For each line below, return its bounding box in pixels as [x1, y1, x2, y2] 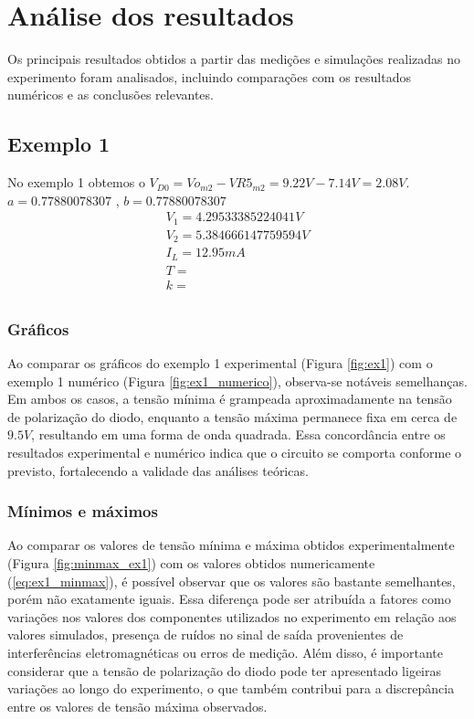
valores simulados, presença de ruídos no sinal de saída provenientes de [7, 625, 404, 644]
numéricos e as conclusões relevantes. [7, 85, 214, 104]
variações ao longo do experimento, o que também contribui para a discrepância [7, 679, 455, 698]
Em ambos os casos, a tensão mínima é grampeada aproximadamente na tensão [7, 389, 452, 408]
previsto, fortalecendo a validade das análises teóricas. [7, 460, 309, 480]
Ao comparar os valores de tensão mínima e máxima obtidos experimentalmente [7, 535, 455, 555]
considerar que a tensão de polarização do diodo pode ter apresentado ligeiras [7, 661, 441, 680]
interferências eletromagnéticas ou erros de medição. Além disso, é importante [7, 643, 443, 661]
